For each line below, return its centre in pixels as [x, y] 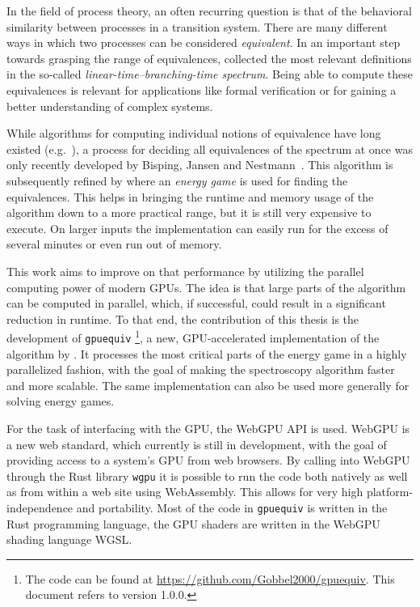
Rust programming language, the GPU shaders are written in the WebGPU [193, 523]
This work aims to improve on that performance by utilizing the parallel [185, 271]
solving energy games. [61, 401]
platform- [390, 492]
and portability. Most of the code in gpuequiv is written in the [232, 507]
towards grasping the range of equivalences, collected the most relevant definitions [209, 58]
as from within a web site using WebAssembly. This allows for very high [185, 492]
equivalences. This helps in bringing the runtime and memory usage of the [190, 196]
